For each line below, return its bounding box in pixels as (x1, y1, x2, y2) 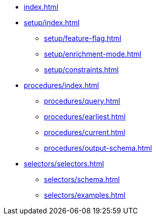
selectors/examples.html (44, 191, 126, 199)
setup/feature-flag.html (44, 34, 122, 42)
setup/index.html (24, 18, 80, 27)
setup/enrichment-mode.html (44, 50, 141, 58)
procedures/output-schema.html (44, 144, 152, 152)
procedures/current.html (44, 128, 126, 137)
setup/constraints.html (44, 65, 119, 74)
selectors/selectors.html (24, 159, 104, 168)
